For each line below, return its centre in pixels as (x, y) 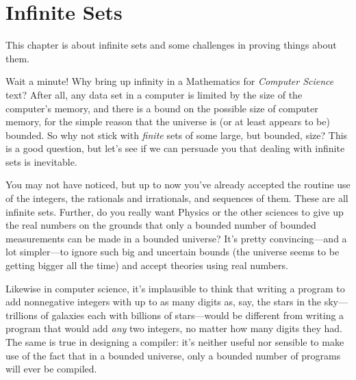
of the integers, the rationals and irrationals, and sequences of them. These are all (177, 198)
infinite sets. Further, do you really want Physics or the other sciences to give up (175, 211)
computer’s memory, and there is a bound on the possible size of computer (162, 108)
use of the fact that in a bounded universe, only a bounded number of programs (173, 355)
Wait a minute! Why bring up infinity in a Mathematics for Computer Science (170, 81)
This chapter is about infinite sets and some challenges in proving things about (171, 45)
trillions (22, 315)
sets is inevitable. (41, 161)
